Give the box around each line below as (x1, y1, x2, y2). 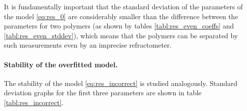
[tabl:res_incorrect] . (4, 97, 64, 107)
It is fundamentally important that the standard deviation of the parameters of (4, 1, 243, 11)
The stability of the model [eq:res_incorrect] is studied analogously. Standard (4, 78, 238, 88)
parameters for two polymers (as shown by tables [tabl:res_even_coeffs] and (4, 21, 234, 31)
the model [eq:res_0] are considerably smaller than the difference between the (4, 11, 238, 21)
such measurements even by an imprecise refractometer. (4, 40, 172, 50)
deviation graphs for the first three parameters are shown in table (4, 87, 202, 98)
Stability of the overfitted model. (4, 59, 118, 69)
